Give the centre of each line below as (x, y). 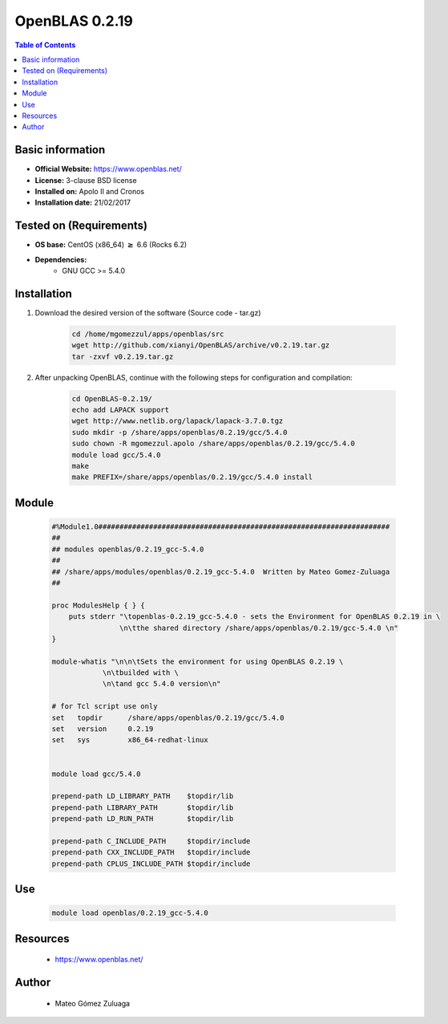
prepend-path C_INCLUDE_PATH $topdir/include (151, 841)
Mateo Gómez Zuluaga (93, 1003)
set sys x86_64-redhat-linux (130, 740)
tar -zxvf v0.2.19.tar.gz (123, 356)
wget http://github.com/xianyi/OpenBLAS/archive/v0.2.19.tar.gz (201, 345)
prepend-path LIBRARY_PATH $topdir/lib (143, 807)
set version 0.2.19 (103, 729)
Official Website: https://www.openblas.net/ (108, 169)
